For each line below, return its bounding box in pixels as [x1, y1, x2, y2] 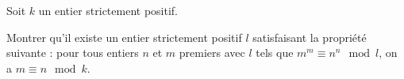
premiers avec [179, 44, 245, 61]
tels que [256, 44, 294, 61]
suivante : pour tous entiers [6, 44, 139, 61]
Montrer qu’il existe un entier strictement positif [6, 28, 242, 45]
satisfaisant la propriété [252, 28, 367, 45]
